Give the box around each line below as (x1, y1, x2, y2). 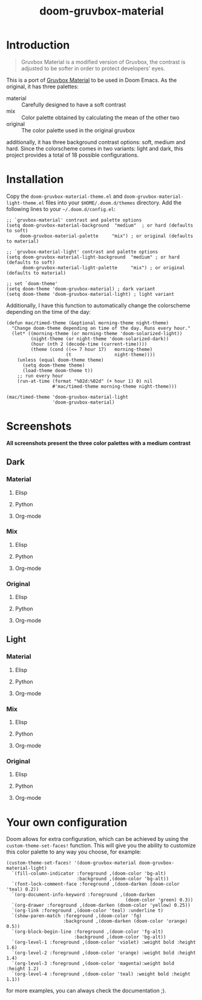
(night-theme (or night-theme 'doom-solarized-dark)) (30, 336, 169, 342)
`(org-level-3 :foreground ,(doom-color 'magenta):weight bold (11, 961, 174, 967)
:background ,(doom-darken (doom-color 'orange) (63, 918, 188, 924)
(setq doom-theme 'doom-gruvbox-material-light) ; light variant (6, 291, 174, 297)
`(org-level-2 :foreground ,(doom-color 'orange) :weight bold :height (11, 950, 197, 956)
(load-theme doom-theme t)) (22, 367, 94, 373)
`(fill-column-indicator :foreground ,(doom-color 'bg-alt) (11, 871, 166, 877)
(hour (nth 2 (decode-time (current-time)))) (30, 341, 148, 347)
